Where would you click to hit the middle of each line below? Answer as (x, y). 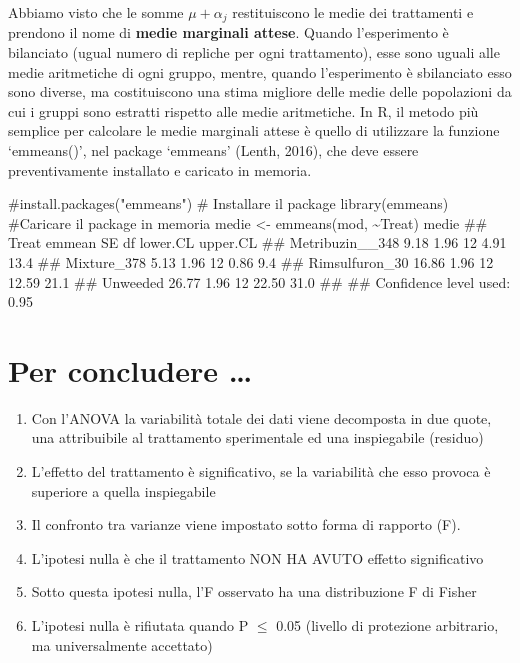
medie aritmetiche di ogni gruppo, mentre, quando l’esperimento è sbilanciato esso (260, 71)
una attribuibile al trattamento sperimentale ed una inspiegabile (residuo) (257, 437)
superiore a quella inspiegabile (123, 490)
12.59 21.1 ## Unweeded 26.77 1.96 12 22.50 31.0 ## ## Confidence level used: (259, 281)
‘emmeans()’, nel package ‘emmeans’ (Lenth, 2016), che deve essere (213, 150)
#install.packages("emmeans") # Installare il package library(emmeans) (228, 203)
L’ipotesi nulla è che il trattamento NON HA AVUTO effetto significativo (257, 557)
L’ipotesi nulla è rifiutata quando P (140, 625)
